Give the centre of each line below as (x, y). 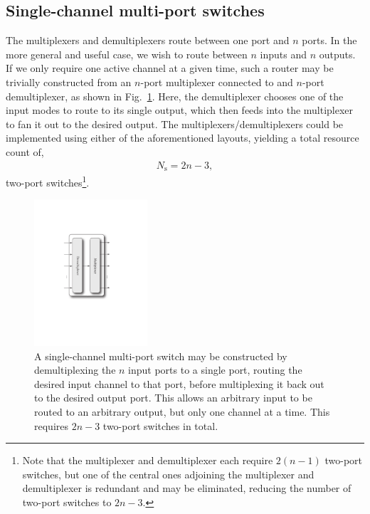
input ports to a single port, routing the (215, 370)
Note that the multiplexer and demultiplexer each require (148, 460)
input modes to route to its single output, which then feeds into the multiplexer (180, 110)
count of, (25, 151)
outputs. (337, 54)
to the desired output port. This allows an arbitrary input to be (173, 398)
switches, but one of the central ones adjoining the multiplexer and (168, 474)
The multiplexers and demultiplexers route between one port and (148, 40)
